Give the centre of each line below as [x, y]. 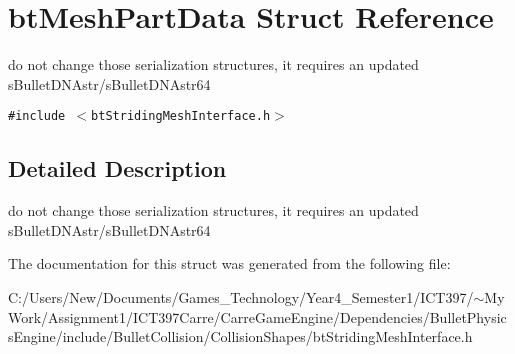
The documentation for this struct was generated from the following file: [229, 263]
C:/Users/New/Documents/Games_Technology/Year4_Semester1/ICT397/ [241, 296]
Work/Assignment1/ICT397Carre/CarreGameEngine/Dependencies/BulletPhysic [257, 316]
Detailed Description [117, 168]
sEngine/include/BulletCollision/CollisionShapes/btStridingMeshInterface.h [240, 336]
